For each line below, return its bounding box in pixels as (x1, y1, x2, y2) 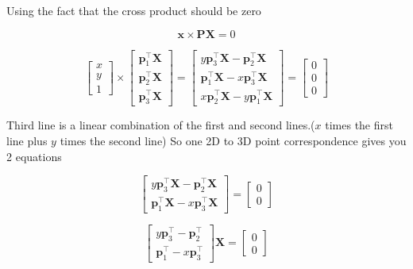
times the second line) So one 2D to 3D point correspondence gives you (60, 132, 407, 148)
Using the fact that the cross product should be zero (6, 2, 261, 18)
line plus (6, 132, 48, 148)
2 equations (6, 148, 62, 164)
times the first (325, 117, 393, 133)
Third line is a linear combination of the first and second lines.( (6, 117, 315, 133)
